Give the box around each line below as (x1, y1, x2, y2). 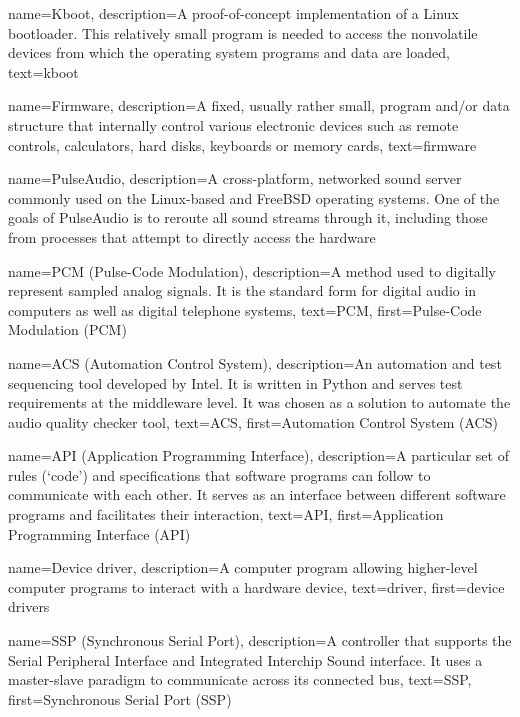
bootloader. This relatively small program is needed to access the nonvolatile (8, 22, 478, 43)
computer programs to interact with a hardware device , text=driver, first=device (8, 576, 505, 597)
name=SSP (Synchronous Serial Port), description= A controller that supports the (8, 630, 512, 651)
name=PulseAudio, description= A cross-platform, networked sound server (8, 168, 462, 189)
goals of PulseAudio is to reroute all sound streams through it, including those (8, 207, 488, 228)
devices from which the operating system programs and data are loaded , (8, 42, 450, 63)
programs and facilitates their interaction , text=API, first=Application (8, 504, 444, 525)
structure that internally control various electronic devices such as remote (8, 114, 459, 135)
